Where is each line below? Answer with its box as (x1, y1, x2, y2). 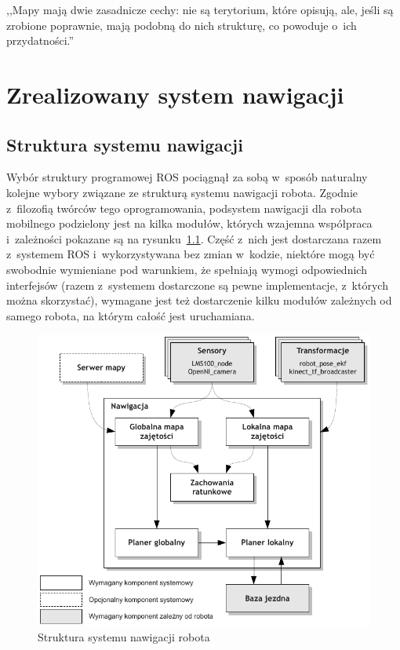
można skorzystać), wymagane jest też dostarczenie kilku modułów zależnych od (6, 292, 392, 309)
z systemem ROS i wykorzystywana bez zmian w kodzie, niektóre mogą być (6, 246, 375, 262)
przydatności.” (6, 32, 75, 49)
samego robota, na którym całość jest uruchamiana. (6, 307, 255, 323)
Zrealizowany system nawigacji (6, 78, 344, 110)
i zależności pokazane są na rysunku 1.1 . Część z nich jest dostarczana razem (6, 230, 382, 246)
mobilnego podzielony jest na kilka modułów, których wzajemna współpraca (6, 215, 373, 232)
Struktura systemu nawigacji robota (38, 629, 210, 645)
